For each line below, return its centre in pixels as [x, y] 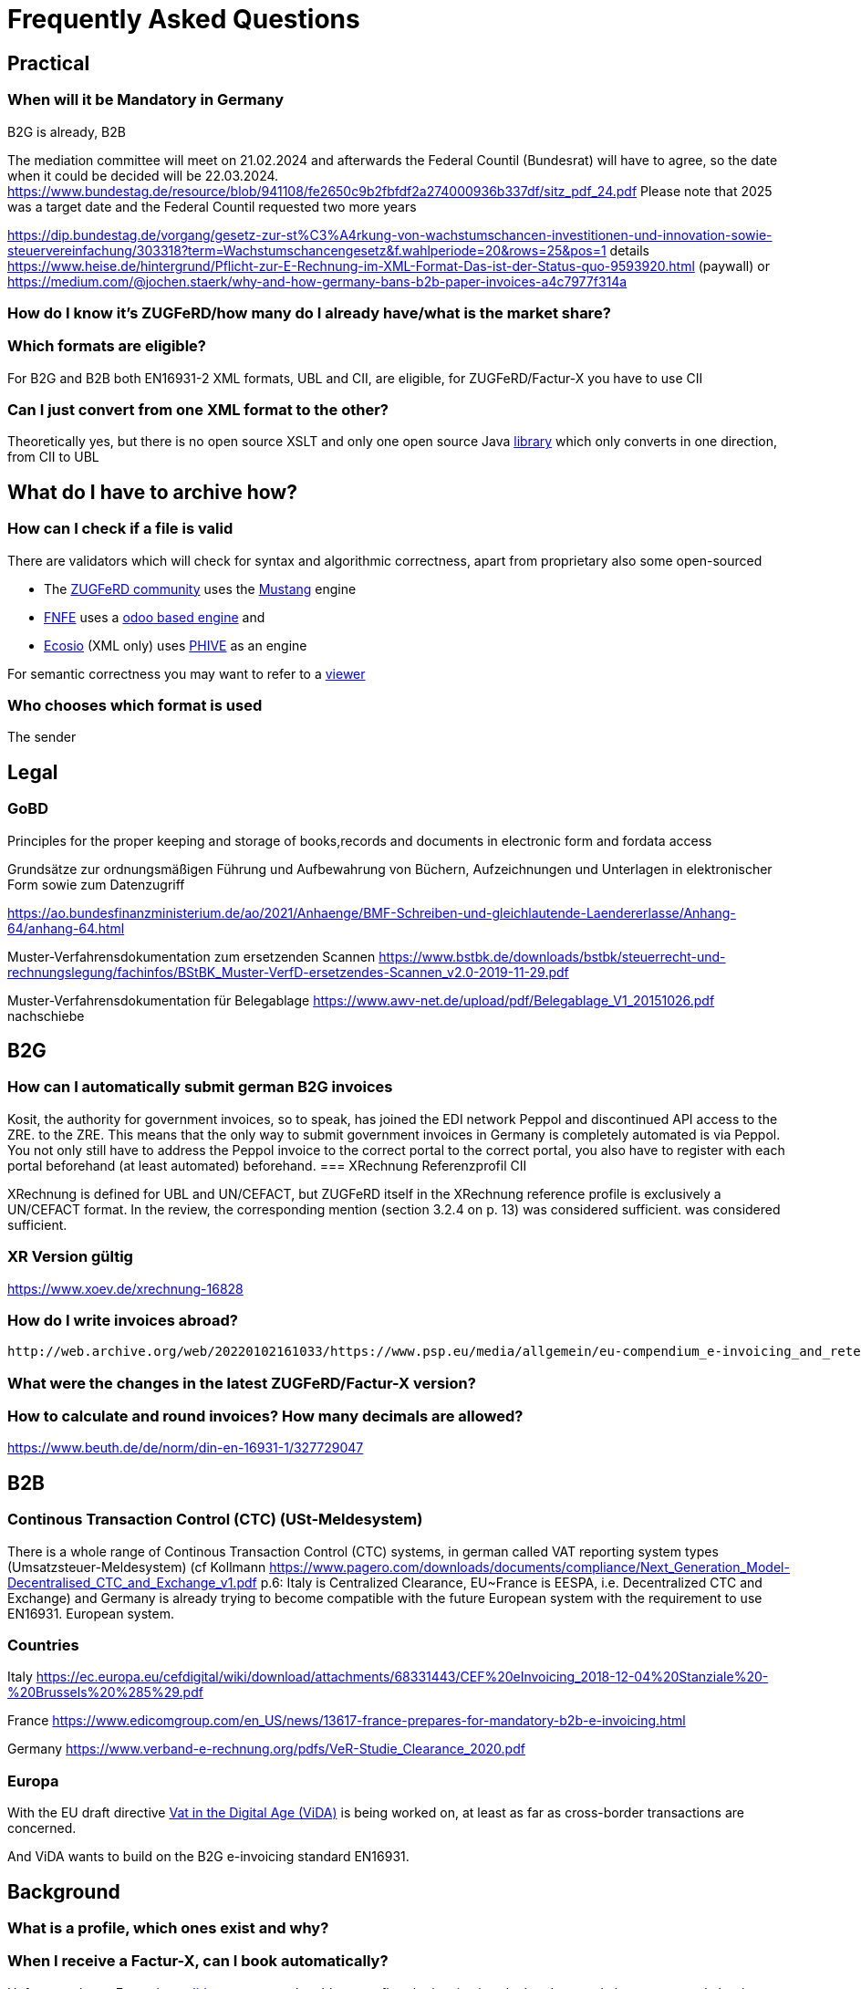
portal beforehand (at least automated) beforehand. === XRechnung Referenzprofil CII [267, 1165]
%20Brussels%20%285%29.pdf [105, 1692]
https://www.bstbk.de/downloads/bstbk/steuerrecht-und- [552, 956]
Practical [49, 63]
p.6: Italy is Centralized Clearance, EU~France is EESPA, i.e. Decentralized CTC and [511, 1582]
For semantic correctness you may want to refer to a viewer [187, 673]
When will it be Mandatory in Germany [145, 100]
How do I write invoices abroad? [123, 1320]
